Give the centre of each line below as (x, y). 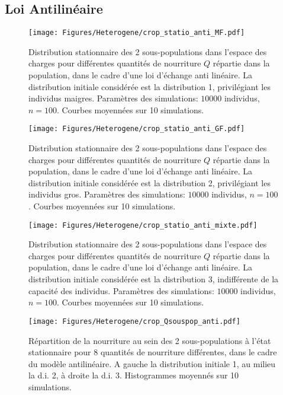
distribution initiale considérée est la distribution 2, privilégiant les (149, 182)
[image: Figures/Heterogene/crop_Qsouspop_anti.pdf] (134, 321)
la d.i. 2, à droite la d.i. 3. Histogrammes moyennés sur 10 (134, 375)
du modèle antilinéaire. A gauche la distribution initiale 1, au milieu (152, 363)
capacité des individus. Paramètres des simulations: (121, 290)
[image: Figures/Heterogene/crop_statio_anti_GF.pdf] (137, 129)
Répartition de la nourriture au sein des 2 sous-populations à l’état (150, 340)
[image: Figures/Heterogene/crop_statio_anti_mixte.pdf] (143, 225)
